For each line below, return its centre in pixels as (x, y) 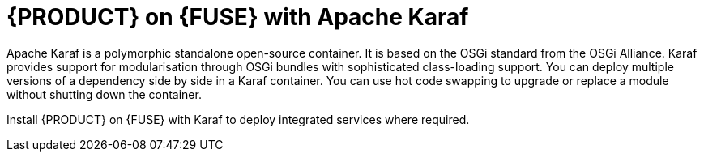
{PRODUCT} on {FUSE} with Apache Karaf (238, 17)
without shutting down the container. (104, 94)
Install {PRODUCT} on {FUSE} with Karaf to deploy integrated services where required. (238, 119)
